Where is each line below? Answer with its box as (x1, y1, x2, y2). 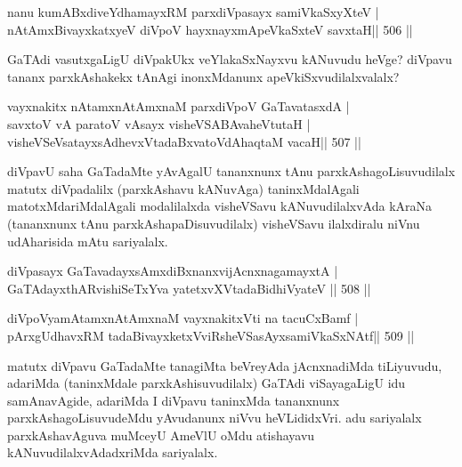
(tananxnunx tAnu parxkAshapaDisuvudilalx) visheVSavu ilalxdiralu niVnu (7, 213, 420, 232)
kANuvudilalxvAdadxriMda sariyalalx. (7, 443, 218, 462)
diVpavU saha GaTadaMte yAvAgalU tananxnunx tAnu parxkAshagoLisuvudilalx (7, 162, 456, 181)
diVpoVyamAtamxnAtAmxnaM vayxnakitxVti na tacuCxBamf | (7, 309, 359, 327)
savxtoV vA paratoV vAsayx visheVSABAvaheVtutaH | (7, 114, 311, 133)
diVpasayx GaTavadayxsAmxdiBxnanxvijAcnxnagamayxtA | (7, 262, 338, 280)
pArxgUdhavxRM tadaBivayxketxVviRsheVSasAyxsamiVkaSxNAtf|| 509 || (7, 326, 415, 344)
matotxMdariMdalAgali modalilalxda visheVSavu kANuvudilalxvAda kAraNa (7, 197, 433, 215)
